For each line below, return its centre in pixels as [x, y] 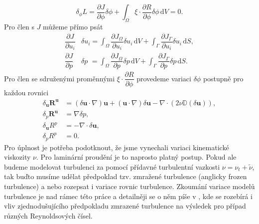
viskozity [17, 157]
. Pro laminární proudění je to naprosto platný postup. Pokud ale [136, 157]
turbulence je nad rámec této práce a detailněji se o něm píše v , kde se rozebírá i [128, 196]
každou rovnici [26, 92]
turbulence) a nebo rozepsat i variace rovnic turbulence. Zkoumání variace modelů [129, 186]
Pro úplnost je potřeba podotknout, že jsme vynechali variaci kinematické [117, 147]
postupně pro [223, 78]
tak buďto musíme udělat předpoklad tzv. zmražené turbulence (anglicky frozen [126, 176]
